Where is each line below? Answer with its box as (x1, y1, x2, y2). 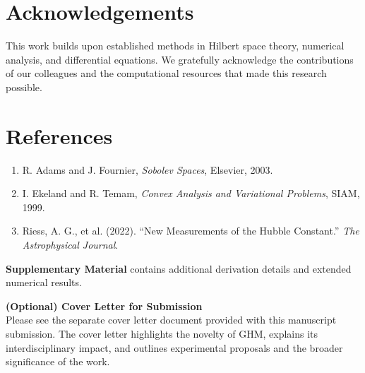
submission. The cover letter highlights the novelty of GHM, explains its (6, 326, 318, 341)
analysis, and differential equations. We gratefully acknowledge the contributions (6, 52, 354, 66)
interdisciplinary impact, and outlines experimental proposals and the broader (6, 340, 343, 355)
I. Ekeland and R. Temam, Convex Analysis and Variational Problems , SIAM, (22, 186, 360, 201)
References (6, 121, 113, 150)
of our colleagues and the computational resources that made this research (6, 66, 327, 81)
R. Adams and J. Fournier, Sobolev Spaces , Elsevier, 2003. (22, 162, 273, 177)
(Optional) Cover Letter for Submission (6, 298, 203, 313)
